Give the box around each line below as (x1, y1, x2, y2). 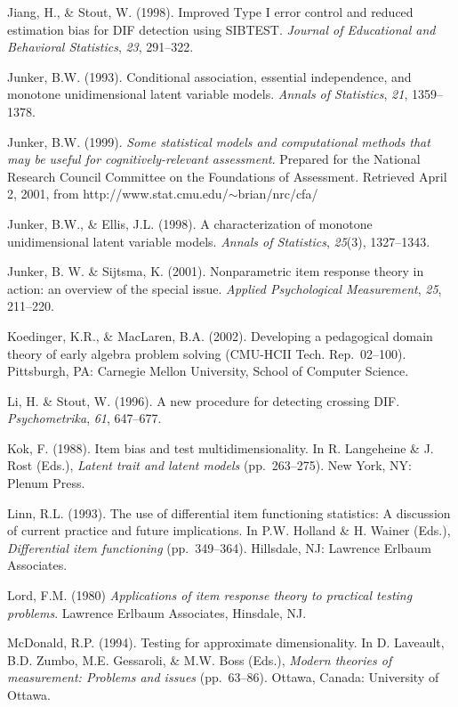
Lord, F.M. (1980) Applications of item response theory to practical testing (7, 586, 413, 605)
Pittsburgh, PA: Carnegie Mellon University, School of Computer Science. (7, 362, 409, 380)
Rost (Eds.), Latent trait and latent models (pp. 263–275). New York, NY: (7, 456, 412, 475)
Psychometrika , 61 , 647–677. (7, 409, 162, 427)
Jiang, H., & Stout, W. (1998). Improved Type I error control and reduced (7, 3, 414, 20)
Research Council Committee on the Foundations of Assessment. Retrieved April (7, 167, 447, 185)
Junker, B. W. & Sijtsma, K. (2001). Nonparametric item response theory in (7, 262, 424, 280)
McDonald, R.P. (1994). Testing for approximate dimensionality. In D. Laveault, (7, 633, 445, 652)
